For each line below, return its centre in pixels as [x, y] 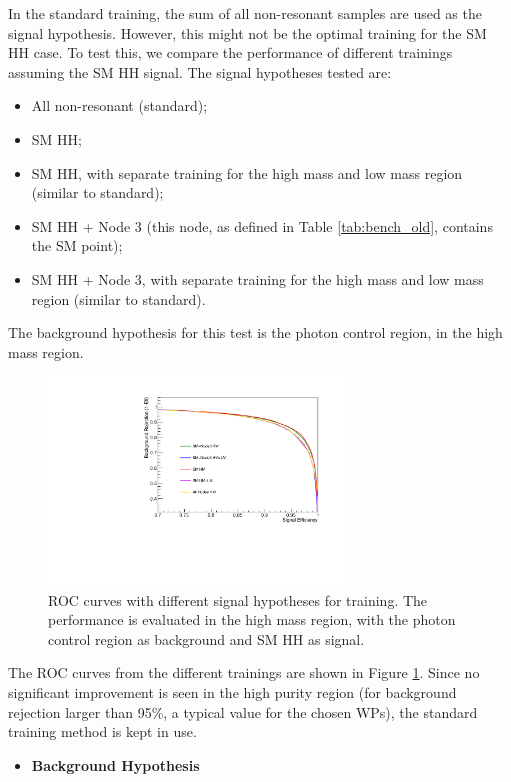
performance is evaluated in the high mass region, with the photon [252, 619]
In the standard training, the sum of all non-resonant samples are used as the [245, 13]
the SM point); [77, 245]
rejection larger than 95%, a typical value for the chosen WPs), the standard [243, 711]
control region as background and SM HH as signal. [206, 638]
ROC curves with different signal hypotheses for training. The [238, 599]
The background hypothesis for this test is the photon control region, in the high [255, 332]
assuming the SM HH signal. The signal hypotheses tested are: [200, 71]
